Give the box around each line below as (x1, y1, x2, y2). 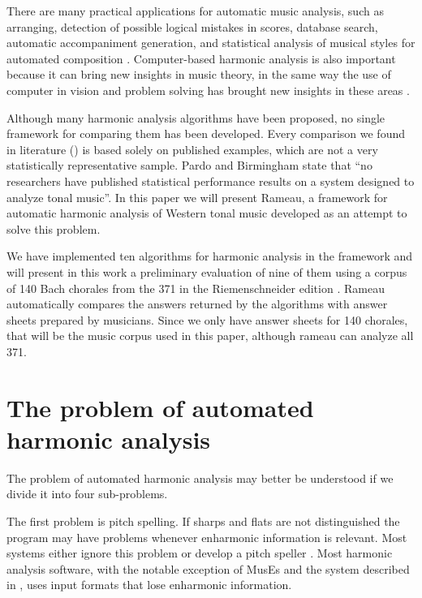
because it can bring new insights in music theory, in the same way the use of (6, 66, 391, 83)
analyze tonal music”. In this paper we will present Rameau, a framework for (6, 188, 388, 205)
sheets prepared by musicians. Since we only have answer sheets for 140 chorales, (6, 311, 408, 328)
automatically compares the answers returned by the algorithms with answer (6, 295, 388, 312)
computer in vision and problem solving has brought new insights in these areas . (6, 81, 410, 98)
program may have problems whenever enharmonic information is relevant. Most (6, 528, 407, 545)
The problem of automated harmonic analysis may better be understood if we (6, 469, 394, 486)
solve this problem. (6, 220, 101, 237)
